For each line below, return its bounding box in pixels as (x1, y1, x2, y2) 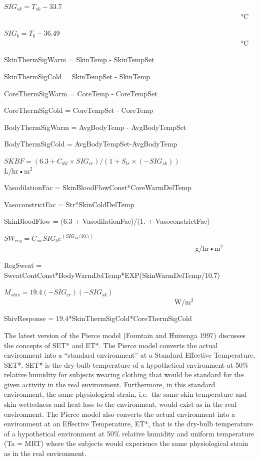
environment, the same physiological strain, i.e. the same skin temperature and (4, 389, 247, 399)
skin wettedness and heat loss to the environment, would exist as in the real (4, 399, 236, 409)
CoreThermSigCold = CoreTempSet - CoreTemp (4, 105, 153, 115)
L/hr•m (4, 165, 30, 176)
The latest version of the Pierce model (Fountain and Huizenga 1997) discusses (4, 330, 246, 340)
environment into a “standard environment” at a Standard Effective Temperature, (4, 350, 255, 360)
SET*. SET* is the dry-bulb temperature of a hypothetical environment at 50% (4, 359, 248, 370)
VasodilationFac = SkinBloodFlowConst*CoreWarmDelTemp (4, 182, 191, 193)
